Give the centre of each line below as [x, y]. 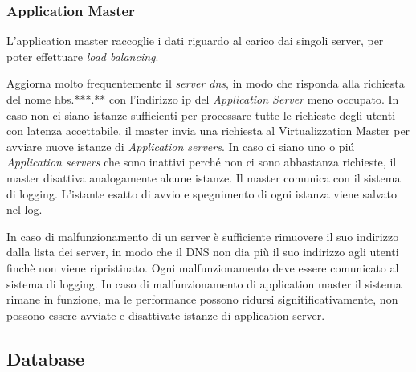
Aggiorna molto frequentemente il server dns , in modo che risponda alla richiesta [206, 83]
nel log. [24, 209]
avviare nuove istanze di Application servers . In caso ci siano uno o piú [181, 146]
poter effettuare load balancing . [83, 56]
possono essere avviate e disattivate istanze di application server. [166, 315]
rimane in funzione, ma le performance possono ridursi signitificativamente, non [202, 299]
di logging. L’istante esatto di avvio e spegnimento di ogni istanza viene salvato [202, 193]
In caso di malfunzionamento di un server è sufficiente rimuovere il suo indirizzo [203, 236]
